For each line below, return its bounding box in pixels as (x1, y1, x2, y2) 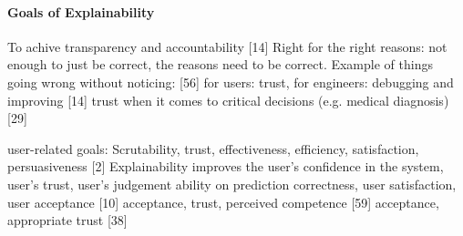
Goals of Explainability (7, 2, 155, 21)
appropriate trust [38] (7, 210, 128, 230)
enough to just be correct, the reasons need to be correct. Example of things (7, 55, 433, 74)
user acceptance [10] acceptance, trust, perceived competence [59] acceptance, (7, 192, 439, 211)
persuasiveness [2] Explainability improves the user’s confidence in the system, (7, 157, 444, 176)
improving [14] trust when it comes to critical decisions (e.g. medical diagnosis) (7, 90, 449, 109)
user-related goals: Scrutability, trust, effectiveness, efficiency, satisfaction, (7, 139, 419, 158)
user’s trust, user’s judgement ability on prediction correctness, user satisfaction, (7, 174, 457, 193)
